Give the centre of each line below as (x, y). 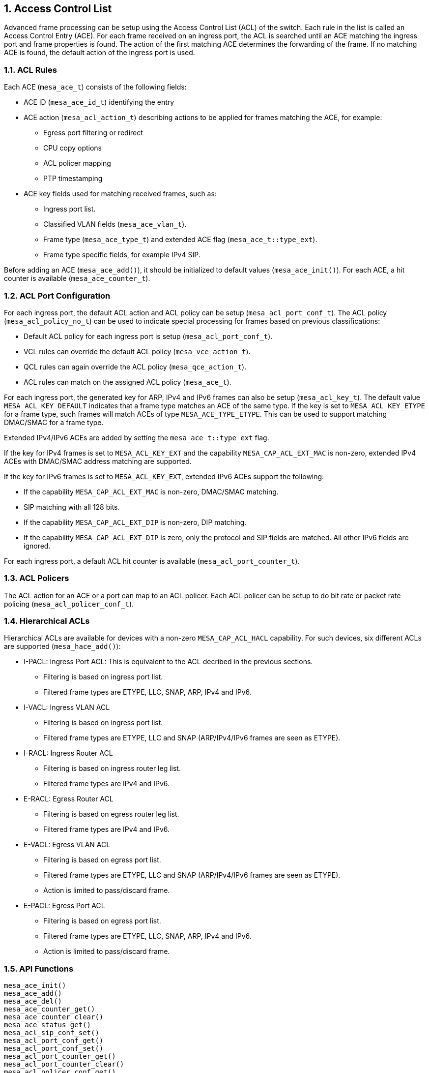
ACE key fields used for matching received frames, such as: (120, 194)
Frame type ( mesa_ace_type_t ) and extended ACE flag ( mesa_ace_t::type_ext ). (180, 240)
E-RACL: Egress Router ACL (69, 799)
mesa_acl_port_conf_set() (54, 1049)
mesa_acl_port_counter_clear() (64, 1064)
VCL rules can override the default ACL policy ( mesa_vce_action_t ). (137, 351)
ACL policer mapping (77, 163)
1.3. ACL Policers (37, 578)
